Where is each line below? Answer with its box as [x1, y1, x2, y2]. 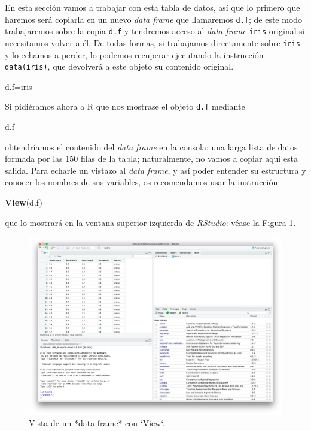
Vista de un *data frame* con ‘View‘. [29, 417, 165, 429]
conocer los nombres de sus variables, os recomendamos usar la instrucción [5, 176, 278, 188]
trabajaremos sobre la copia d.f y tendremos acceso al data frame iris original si [5, 25, 305, 37]
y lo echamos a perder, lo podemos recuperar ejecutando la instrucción [5, 48, 264, 61]
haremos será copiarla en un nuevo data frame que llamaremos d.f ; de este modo [5, 13, 303, 25]
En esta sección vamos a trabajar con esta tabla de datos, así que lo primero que [5, 1, 300, 13]
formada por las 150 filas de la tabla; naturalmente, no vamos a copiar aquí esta [5, 152, 298, 165]
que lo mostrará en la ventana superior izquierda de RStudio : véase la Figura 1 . [5, 216, 296, 228]
